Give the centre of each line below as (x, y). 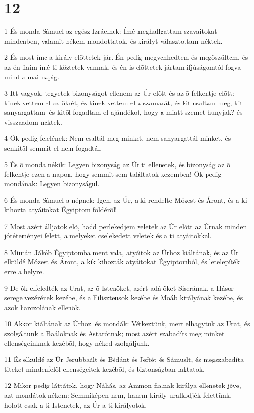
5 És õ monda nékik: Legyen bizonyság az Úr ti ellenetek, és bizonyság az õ (117, 164)
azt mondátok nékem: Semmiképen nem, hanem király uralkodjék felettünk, (118, 395)
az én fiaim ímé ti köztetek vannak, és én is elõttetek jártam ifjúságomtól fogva (123, 66)
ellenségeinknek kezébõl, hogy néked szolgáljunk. (77, 343)
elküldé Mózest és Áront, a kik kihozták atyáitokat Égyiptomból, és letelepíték (122, 262)
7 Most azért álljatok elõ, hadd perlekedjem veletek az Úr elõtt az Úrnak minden (126, 226)
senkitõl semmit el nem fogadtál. (53, 148)
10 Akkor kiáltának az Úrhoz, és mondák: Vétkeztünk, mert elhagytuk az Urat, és (127, 323)
